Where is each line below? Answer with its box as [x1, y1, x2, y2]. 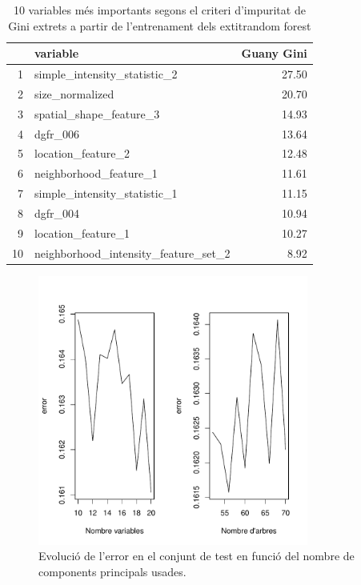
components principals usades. [38, 563, 187, 579]
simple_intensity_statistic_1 [34, 185, 178, 202]
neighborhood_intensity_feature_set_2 [34, 244, 231, 261]
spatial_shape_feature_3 [34, 105, 160, 122]
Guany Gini [241, 45, 307, 62]
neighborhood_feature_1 [34, 165, 158, 182]
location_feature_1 [34, 224, 130, 241]
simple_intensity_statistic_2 [34, 66, 178, 82]
